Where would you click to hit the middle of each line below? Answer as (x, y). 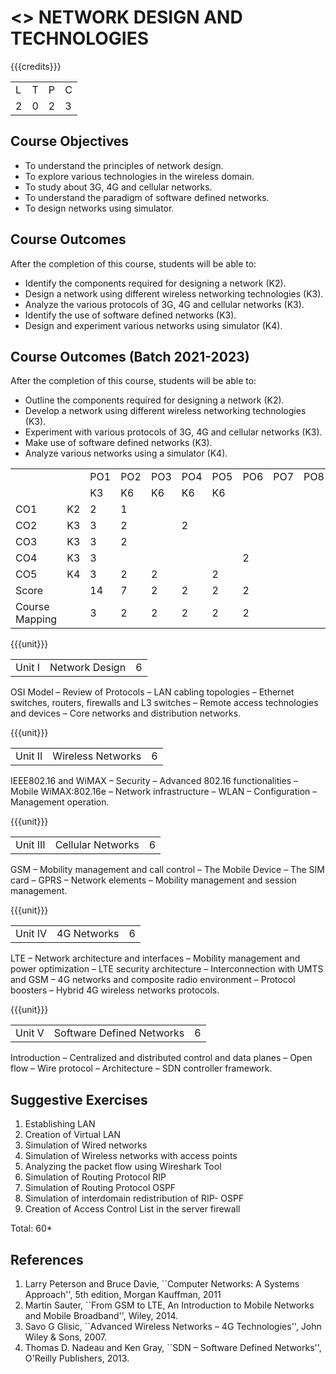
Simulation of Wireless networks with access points (131, 1156)
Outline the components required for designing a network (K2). (154, 400)
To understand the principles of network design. (124, 165)
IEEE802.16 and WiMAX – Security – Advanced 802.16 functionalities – (154, 781)
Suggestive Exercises (79, 1099)
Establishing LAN (60, 1124)
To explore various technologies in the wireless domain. (139, 176)
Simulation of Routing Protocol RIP (95, 1177)
